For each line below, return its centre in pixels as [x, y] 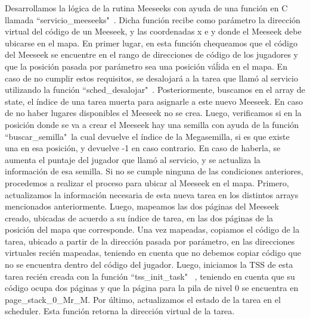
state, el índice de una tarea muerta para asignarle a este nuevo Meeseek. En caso [154, 101]
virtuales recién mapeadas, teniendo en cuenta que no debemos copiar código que [153, 253]
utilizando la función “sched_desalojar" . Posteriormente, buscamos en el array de [155, 90]
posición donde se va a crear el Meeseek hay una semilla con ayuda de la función [152, 124]
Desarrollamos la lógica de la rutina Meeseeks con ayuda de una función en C [146, 8]
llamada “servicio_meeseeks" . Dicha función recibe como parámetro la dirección [153, 19]
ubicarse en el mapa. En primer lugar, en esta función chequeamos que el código [151, 43]
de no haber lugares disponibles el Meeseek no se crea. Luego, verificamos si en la [153, 113]
